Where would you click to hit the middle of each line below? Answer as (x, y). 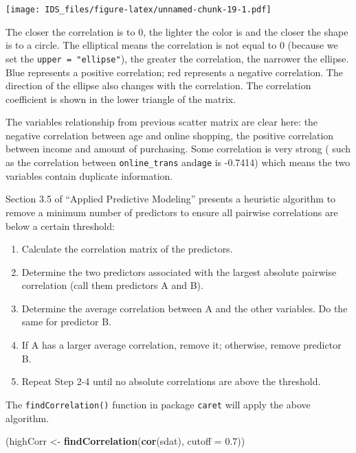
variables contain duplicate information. (89, 175)
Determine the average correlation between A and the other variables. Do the (185, 308)
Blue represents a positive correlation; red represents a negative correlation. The (174, 72)
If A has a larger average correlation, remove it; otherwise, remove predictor (181, 345)
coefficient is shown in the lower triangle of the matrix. (121, 98)
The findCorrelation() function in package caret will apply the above (158, 404)
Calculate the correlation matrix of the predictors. (127, 249)
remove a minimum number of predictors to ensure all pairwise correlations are (172, 212)
